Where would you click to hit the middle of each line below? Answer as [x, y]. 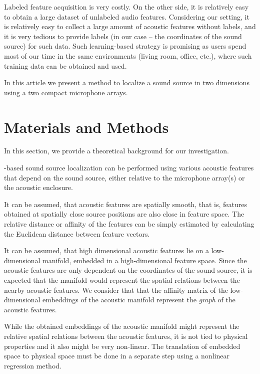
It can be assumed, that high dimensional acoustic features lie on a [106, 250]
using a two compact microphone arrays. [66, 92]
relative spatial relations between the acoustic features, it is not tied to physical [126, 336]
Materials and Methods [86, 127]
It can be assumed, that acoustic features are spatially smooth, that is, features [126, 204]
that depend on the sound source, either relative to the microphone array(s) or [124, 177]
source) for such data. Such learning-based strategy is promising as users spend [125, 46]
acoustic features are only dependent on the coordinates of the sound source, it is [128, 270]
